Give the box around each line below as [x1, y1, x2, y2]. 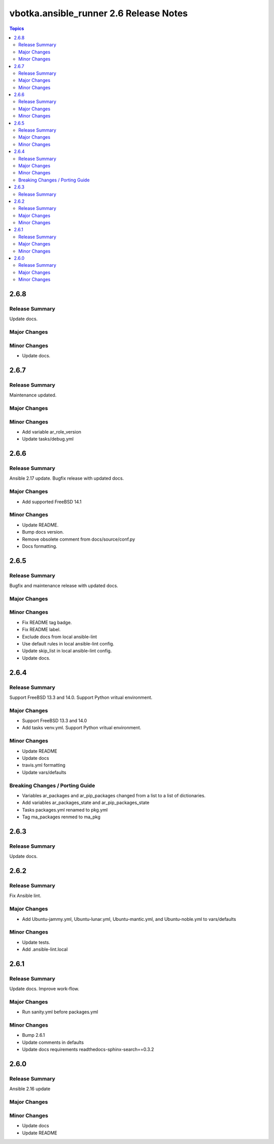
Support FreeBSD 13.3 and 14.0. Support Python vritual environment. [9, 694, 153, 700]
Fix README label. [22, 627, 61, 633]
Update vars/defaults [22, 769, 66, 775]
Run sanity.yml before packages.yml [22, 1009, 98, 1015]
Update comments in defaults [22, 1039, 84, 1045]
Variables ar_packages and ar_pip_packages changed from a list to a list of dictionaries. [22, 792, 205, 798]
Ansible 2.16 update [9, 1086, 51, 1092]
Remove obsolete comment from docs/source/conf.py [22, 536, 135, 542]
